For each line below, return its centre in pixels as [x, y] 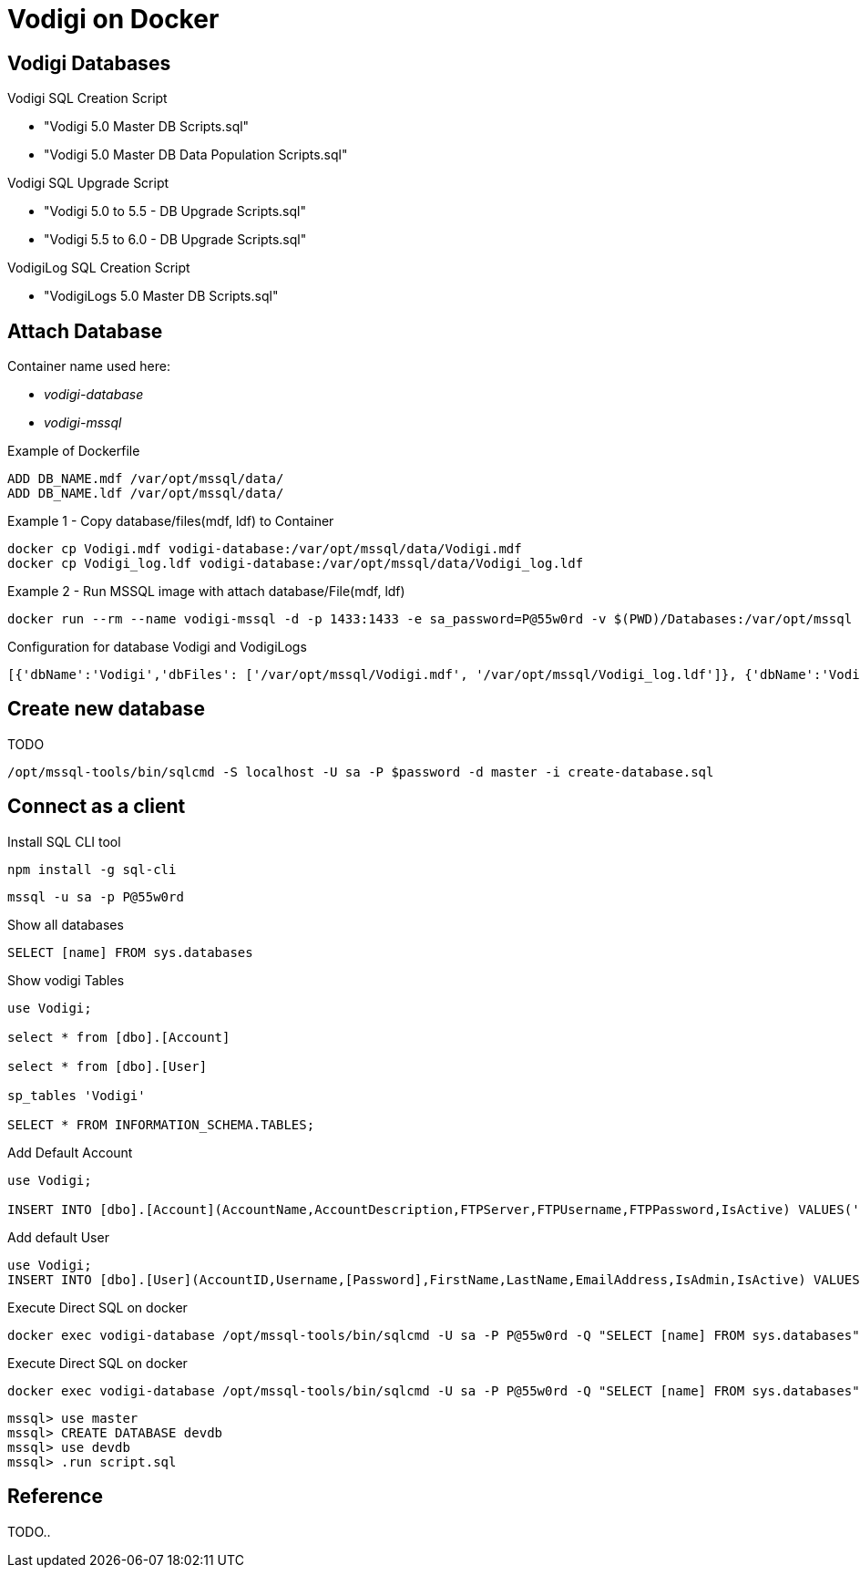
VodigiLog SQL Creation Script [99, 268]
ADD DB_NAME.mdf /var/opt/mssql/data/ [146, 479]
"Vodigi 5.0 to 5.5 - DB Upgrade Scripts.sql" [175, 211]
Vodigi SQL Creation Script [87, 98]
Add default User [58, 1237]
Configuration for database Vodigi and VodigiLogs [157, 647]
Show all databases [66, 924]
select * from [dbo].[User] [107, 1066]
